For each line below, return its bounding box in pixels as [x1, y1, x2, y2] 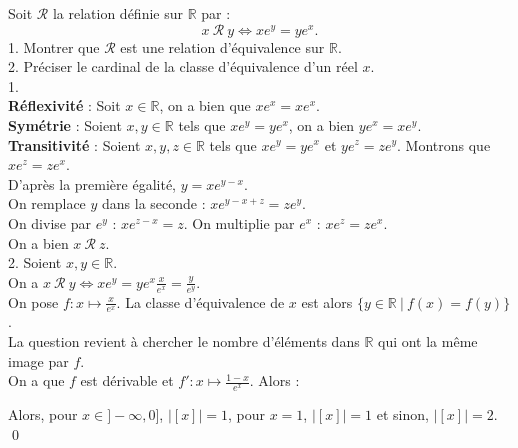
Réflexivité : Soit [8, 95, 121, 116]
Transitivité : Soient [8, 134, 141, 155]
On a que [8, 370, 65, 391]
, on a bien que [159, 95, 251, 116]
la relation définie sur [52, 3, 183, 23]
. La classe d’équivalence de [116, 291, 285, 312]
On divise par [8, 212, 91, 233]
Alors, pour [8, 403, 78, 424]
